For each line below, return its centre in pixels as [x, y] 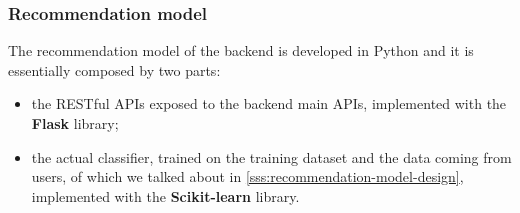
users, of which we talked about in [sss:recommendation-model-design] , [247, 176]
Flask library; [75, 123]
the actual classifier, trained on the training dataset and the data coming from [271, 156]
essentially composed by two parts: [114, 69]
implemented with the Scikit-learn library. [165, 195]
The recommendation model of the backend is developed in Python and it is [241, 50]
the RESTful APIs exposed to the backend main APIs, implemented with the [269, 103]
